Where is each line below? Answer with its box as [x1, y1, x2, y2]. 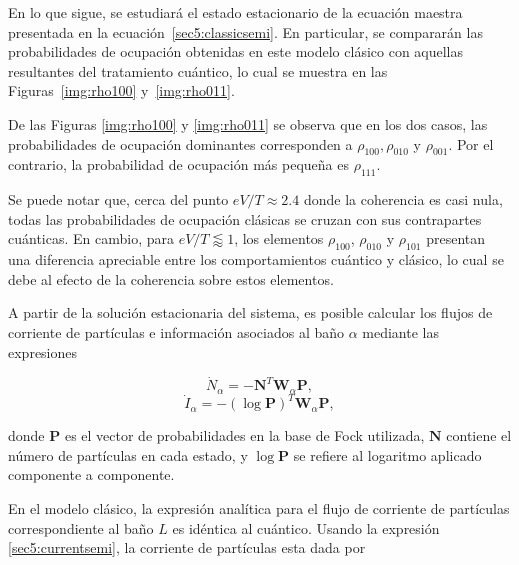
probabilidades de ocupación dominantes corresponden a [8, 133, 353, 154]
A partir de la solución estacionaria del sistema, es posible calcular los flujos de [8, 302, 493, 323]
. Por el [448, 133, 494, 154]
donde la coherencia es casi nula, [303, 189, 503, 210]
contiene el [446, 425, 512, 446]
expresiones [8, 341, 78, 362]
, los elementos [234, 228, 324, 249]
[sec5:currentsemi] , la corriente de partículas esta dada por [8, 537, 366, 558]
